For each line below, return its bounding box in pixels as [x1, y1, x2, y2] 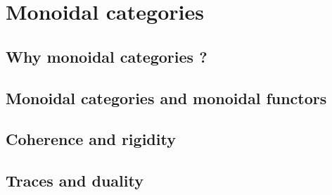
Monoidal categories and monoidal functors [6, 87, 327, 108]
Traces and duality [6, 170, 143, 191]
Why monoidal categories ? [6, 45, 207, 67]
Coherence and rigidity [6, 128, 176, 150]
